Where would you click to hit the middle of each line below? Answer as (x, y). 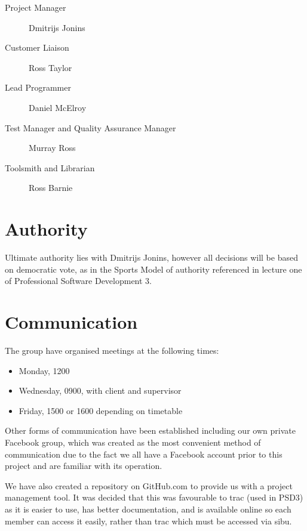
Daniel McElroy (58, 107)
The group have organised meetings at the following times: (112, 350)
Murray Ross (52, 148)
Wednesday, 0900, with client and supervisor (100, 390)
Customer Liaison (37, 47)
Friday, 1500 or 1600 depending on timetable (101, 410)
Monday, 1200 (44, 370)
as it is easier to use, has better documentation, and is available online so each (148, 509)
